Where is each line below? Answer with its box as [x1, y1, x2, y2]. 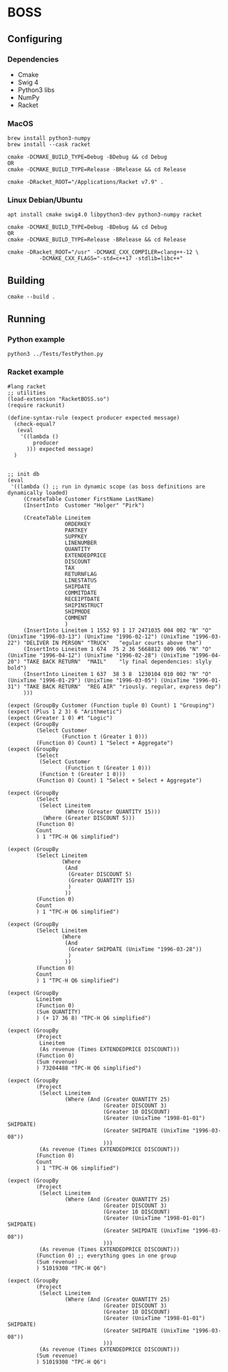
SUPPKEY [64, 533, 88, 540]
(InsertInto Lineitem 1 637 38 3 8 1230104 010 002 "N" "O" [23, 671, 212, 678]
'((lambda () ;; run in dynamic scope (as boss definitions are [10, 483, 205, 490]
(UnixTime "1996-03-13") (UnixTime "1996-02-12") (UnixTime [7, 633, 190, 640]
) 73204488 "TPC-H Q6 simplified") [36, 1065, 142, 1072]
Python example [7, 334, 66, 344]
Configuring [7, 33, 63, 45]
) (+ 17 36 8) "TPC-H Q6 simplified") [36, 1015, 152, 1022]
